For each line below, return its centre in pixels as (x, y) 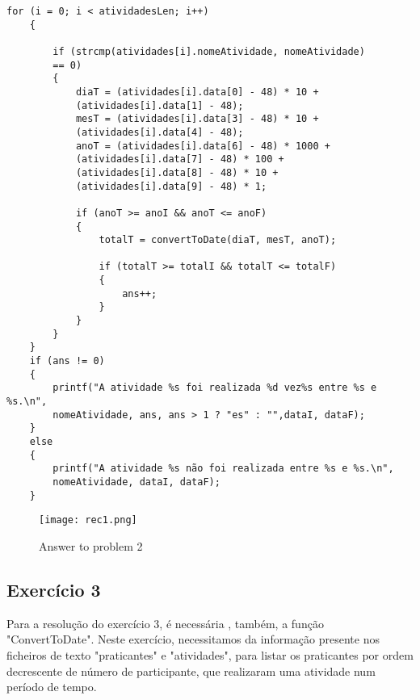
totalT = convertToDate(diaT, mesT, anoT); (218, 240)
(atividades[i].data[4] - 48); (160, 132)
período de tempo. (52, 687)
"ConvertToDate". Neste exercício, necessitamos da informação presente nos (193, 639)
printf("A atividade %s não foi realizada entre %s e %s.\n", (223, 469)
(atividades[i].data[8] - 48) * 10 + (177, 172)
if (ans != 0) (67, 361)
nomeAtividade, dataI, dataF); (136, 482)
